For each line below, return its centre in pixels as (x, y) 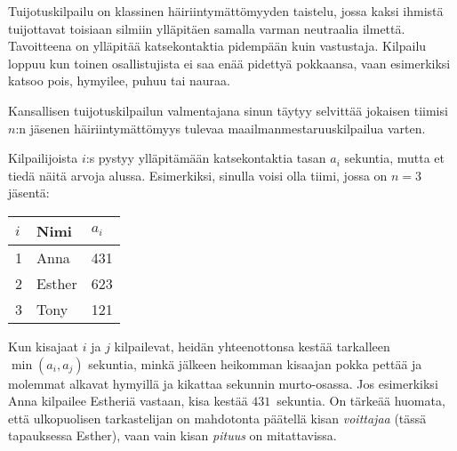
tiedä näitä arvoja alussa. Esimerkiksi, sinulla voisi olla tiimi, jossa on (198, 175)
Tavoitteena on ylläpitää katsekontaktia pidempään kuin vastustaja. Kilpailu (217, 46)
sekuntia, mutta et (394, 158)
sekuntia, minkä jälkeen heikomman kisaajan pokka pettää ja (255, 363)
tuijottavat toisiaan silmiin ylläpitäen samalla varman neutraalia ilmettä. (207, 28)
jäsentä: (29, 193)
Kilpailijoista (43, 158)
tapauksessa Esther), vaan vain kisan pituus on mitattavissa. (172, 435)
